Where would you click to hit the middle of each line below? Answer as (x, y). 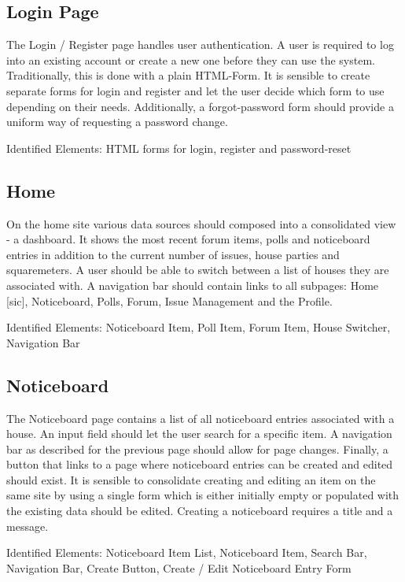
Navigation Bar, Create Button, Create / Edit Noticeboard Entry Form (179, 567)
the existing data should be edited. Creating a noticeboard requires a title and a (200, 511)
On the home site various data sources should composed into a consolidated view (201, 223)
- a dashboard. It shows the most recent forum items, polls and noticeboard (188, 239)
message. (28, 526)
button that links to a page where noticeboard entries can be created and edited (200, 464)
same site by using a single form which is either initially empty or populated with (203, 495)
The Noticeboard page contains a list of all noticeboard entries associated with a (201, 418)
